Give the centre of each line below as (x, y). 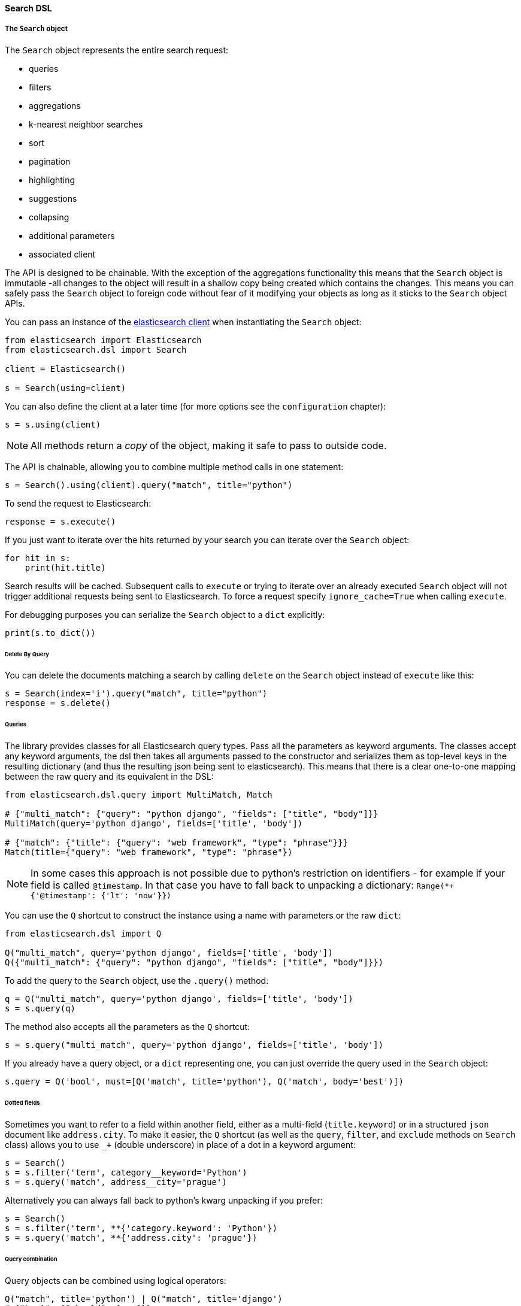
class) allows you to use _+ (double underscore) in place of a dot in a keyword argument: (180, 1144)
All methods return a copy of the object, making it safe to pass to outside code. (209, 445)
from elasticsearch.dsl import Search (96, 349)
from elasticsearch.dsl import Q (83, 934)
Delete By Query (27, 654)
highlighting (52, 180)
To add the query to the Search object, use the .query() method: (137, 981)
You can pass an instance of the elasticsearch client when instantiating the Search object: (183, 322)
